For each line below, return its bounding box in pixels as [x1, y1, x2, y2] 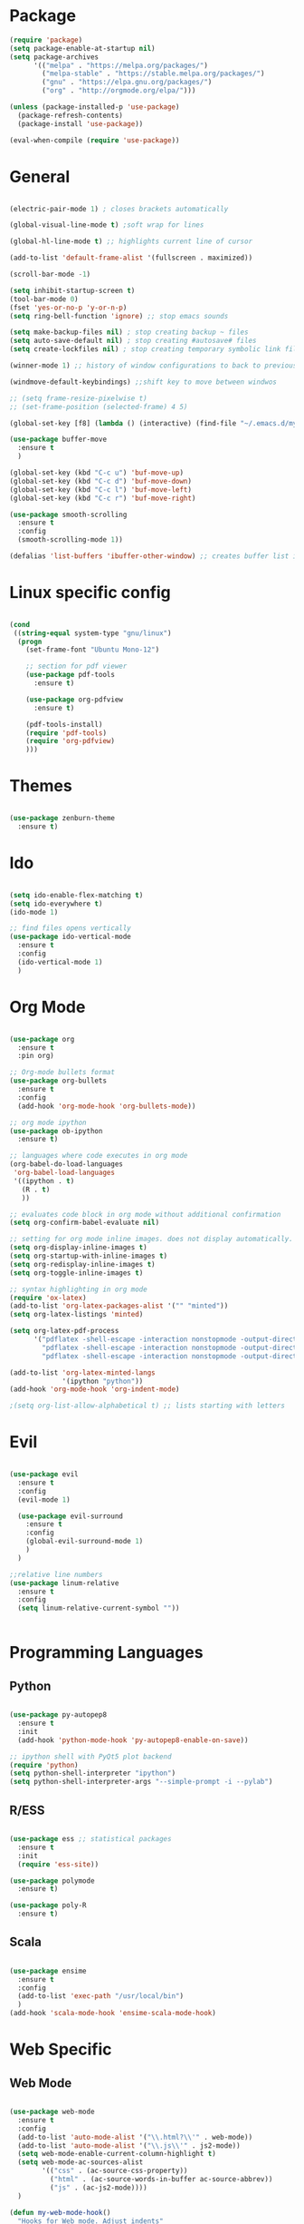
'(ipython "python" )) [62, 1377, 144, 1386]
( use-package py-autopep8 [9, 1710, 107, 1719]
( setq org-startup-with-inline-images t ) [9, 1251, 168, 1260]
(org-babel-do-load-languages [9, 1160, 124, 1169]
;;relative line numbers [9, 1570, 103, 1579]
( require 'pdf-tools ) [25, 728, 107, 738]
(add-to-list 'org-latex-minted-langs [9, 1367, 156, 1377]
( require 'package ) [9, 35, 83, 44]
